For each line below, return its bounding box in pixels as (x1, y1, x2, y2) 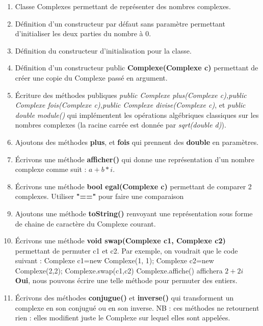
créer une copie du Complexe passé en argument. (15, 72, 168, 83)
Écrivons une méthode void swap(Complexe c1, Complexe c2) (15, 235, 226, 246)
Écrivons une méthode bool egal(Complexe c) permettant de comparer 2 (15, 181, 252, 191)
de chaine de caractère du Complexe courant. (15, 218, 156, 229)
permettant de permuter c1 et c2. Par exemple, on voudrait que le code (15, 245, 238, 256)
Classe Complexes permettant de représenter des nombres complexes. (15, 1, 231, 11)
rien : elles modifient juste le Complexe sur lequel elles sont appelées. (15, 312, 230, 323)
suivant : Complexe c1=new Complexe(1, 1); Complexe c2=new (15, 255, 214, 266)
